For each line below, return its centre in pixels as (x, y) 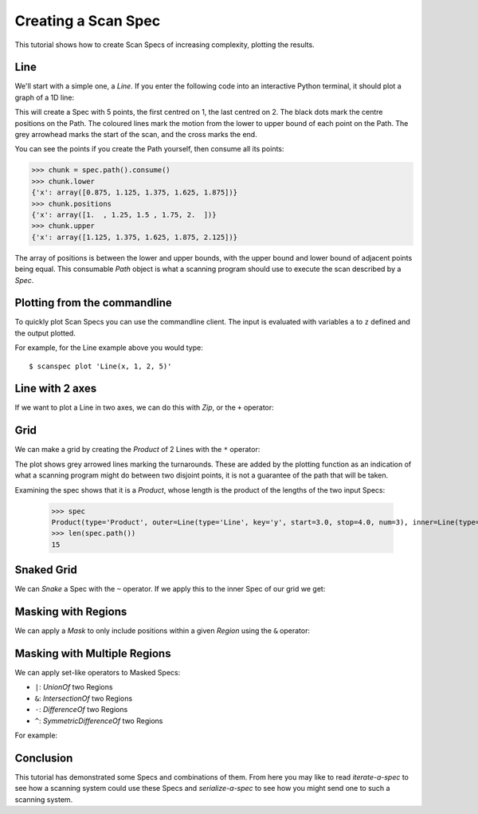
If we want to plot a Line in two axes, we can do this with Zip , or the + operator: (144, 407)
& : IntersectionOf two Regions (84, 698)
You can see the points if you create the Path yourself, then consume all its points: (149, 149)
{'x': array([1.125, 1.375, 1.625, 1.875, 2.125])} (135, 237)
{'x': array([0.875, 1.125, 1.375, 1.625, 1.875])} (135, 193)
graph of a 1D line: (45, 97)
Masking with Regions (71, 612)
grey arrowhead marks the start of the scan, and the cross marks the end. (136, 135)
